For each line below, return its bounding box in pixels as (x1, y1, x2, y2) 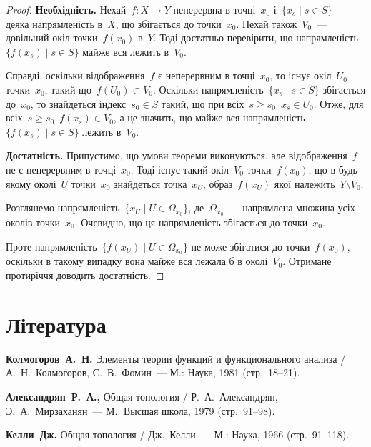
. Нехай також (236, 16, 297, 31)
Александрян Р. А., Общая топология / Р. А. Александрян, (6, 388, 278, 403)
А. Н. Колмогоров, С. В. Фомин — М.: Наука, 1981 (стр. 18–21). (6, 365, 300, 380)
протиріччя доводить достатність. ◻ (6, 268, 164, 283)
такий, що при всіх (161, 96, 244, 111)
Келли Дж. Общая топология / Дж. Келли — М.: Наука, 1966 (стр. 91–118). (6, 427, 350, 442)
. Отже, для (313, 96, 364, 111)
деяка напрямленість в (6, 16, 103, 31)
